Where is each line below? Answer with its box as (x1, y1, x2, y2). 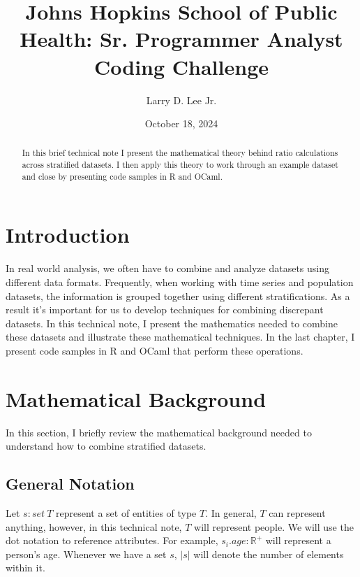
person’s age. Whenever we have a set (6, 546, 167, 561)
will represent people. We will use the (194, 519, 354, 534)
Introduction (6, 220, 130, 249)
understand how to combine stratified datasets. (6, 439, 207, 453)
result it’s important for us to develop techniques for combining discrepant (6, 302, 324, 317)
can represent (269, 506, 326, 520)
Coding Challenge (94, 52, 269, 80)
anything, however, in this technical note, (6, 519, 182, 534)
